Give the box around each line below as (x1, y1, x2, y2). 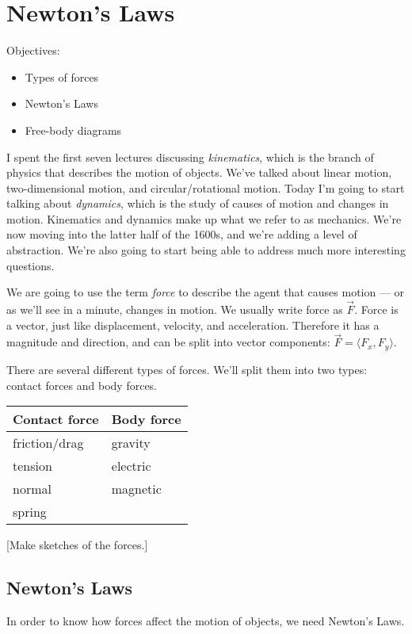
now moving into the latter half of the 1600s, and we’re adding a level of (6, 226, 357, 243)
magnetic (111, 479, 162, 498)
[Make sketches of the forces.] (6, 537, 148, 553)
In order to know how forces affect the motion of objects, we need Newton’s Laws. (6, 612, 405, 628)
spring (13, 502, 47, 521)
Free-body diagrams (25, 121, 122, 138)
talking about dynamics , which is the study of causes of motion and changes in (6, 195, 389, 212)
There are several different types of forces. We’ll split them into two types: (6, 361, 368, 377)
